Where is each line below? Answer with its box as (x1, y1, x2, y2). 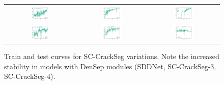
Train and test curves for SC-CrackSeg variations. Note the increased (4, 50, 219, 61)
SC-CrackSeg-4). (4, 71, 55, 81)
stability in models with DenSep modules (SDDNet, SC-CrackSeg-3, (4, 61, 216, 71)
